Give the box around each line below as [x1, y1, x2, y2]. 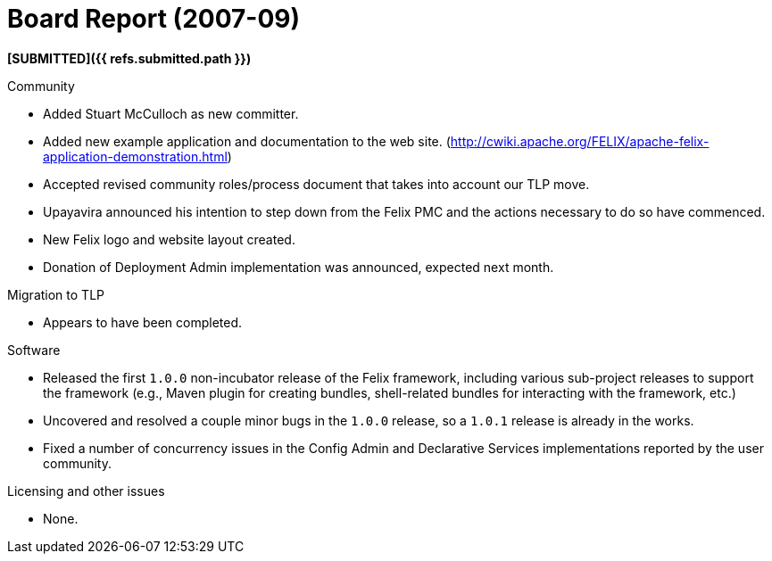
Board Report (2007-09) [7, 4, 301, 34]
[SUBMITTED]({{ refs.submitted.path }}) [7, 50, 252, 66]
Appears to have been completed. [43, 314, 243, 330]
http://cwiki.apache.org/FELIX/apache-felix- [450, 133, 710, 149]
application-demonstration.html [43, 148, 228, 164]
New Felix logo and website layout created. [43, 231, 295, 247]
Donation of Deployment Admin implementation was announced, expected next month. [43, 259, 554, 275]
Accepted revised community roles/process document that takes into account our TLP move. [43, 176, 590, 192]
